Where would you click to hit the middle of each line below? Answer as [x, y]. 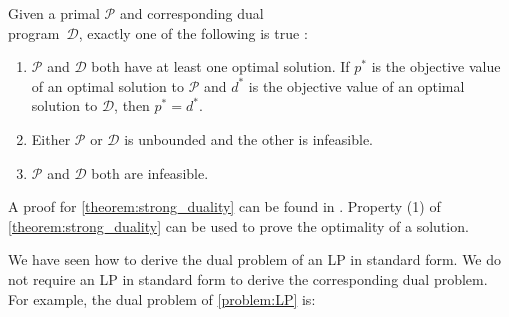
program [34, 32]
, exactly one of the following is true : [193, 32]
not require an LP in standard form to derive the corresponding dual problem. [248, 278]
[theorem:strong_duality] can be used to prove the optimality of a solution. [238, 225]
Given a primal [54, 13]
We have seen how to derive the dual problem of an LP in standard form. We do [255, 259]
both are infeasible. [150, 172]
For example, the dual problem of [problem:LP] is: [162, 298]
